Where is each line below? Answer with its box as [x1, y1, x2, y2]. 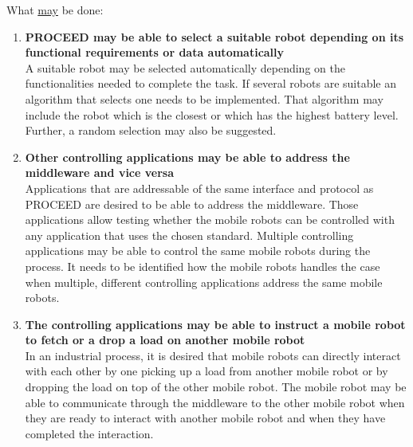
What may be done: [6, 2, 104, 18]
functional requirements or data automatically [25, 44, 285, 61]
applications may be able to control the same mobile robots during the [25, 242, 371, 259]
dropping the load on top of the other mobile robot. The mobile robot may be [25, 378, 407, 395]
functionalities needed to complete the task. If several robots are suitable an [25, 75, 397, 92]
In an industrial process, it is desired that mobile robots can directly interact [25, 347, 401, 363]
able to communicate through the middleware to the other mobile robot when [25, 394, 405, 410]
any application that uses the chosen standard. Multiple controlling [25, 226, 354, 243]
